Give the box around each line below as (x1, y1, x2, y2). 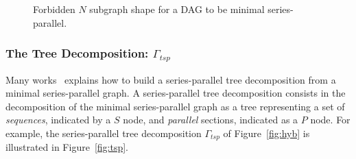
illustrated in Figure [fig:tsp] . (5, 140, 129, 154)
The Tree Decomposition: (5, 45, 149, 62)
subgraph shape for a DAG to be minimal (89, 2, 265, 16)
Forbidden (33, 2, 75, 16)
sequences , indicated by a (5, 112, 111, 127)
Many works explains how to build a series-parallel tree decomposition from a (5, 72, 336, 86)
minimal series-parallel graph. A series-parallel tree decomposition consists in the (5, 86, 346, 100)
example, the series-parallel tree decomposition (5, 125, 202, 140)
